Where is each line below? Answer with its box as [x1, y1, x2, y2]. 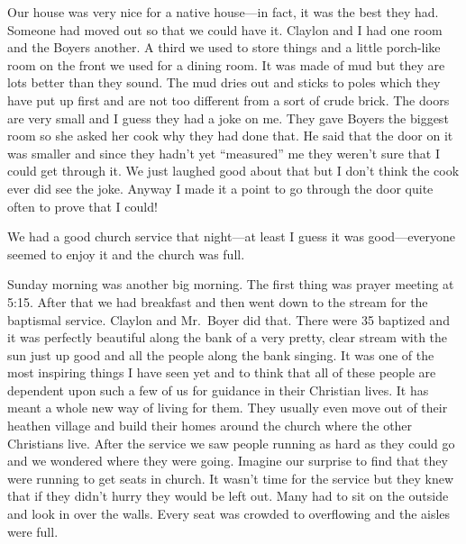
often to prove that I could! [7, 196, 158, 215]
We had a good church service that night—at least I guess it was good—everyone [7, 227, 456, 246]
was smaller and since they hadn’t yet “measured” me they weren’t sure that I [7, 143, 440, 162]
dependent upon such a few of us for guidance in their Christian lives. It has [7, 380, 429, 399]
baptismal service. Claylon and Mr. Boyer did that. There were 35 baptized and [7, 310, 450, 329]
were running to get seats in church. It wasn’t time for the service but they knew [7, 468, 454, 487]
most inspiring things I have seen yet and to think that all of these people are [7, 363, 436, 382]
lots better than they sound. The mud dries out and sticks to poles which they [7, 73, 441, 92]
